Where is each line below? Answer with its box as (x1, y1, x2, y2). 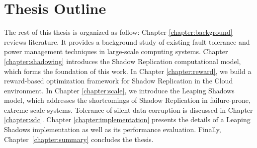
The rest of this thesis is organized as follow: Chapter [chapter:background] (4, 27, 233, 37)
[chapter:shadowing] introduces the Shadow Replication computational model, (4, 56, 241, 66)
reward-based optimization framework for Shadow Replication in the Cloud (4, 75, 233, 86)
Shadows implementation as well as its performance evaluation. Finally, (4, 124, 221, 135)
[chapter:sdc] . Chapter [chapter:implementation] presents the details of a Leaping (4, 114, 251, 125)
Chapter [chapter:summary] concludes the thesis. (4, 134, 154, 144)
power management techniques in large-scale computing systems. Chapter (4, 46, 228, 57)
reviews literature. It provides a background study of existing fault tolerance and (4, 36, 250, 47)
